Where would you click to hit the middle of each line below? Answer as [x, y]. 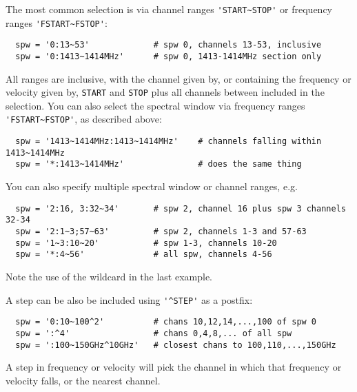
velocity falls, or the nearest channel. [83, 380]
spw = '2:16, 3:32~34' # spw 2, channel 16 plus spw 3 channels [181, 208]
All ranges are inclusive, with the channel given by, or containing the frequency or [178, 78]
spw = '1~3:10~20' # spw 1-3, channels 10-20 [146, 243]
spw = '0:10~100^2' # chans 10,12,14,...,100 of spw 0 [166, 322]
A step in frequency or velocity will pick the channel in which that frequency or [174, 367]
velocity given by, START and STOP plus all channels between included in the [165, 92]
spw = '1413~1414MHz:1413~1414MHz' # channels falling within [169, 142]
